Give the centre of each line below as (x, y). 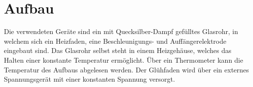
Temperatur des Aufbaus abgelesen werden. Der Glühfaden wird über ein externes (126, 69)
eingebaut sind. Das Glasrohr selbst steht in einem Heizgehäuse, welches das (118, 50)
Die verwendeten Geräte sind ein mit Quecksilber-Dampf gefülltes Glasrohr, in (121, 31)
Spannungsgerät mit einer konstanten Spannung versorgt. (89, 79)
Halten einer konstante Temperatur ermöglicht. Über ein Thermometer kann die (124, 60)
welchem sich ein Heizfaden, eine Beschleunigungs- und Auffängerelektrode (115, 41)
